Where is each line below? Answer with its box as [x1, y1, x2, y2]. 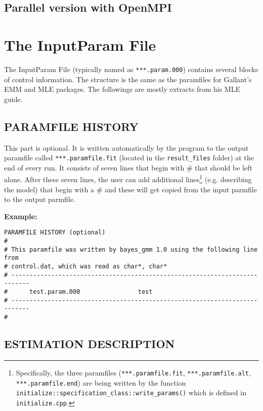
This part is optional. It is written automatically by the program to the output [4, 142, 249, 153]
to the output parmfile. [4, 194, 75, 204]
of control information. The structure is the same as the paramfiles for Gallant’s [4, 74, 252, 84]
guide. [4, 93, 23, 104]
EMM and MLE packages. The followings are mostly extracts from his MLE [4, 84, 240, 94]
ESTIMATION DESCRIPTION [4, 336, 175, 352]
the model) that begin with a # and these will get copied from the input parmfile [4, 184, 257, 194]
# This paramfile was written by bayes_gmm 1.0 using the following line [4, 246, 258, 253]
